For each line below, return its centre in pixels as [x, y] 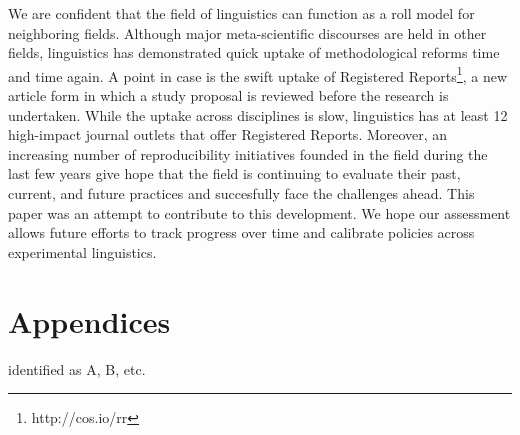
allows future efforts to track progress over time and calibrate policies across [241, 232]
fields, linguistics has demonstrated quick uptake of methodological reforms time [254, 52]
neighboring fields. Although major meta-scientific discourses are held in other [247, 32]
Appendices [89, 320]
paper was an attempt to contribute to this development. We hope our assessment [259, 212]
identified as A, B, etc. [77, 368]
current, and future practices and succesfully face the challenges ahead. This [241, 193]
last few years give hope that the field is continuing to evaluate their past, [234, 173]
